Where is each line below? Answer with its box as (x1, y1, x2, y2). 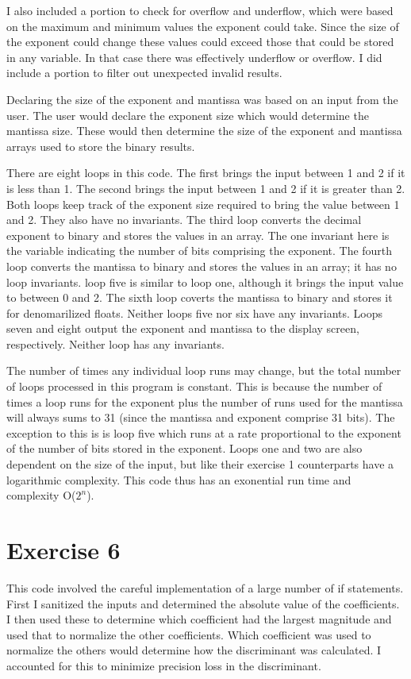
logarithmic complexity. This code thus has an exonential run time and (6, 471, 351, 488)
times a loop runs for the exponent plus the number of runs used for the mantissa (6, 393, 403, 410)
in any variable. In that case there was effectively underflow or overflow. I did (6, 48, 382, 65)
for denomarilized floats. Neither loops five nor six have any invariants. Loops (6, 304, 383, 321)
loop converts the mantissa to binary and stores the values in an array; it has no (6, 257, 397, 274)
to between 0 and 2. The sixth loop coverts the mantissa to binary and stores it (6, 289, 393, 306)
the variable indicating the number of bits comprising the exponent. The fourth (6, 242, 393, 259)
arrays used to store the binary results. (6, 137, 195, 154)
